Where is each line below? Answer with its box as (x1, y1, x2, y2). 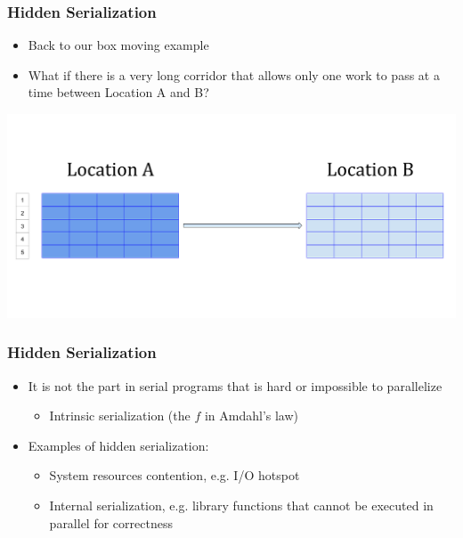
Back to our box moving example (28, 36, 209, 54)
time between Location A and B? (28, 83, 209, 102)
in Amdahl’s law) (204, 406, 299, 425)
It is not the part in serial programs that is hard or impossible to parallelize (28, 376, 443, 395)
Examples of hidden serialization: (28, 436, 209, 454)
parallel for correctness (49, 513, 173, 532)
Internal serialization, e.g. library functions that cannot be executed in (49, 496, 434, 515)
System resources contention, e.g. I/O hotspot (49, 466, 300, 485)
